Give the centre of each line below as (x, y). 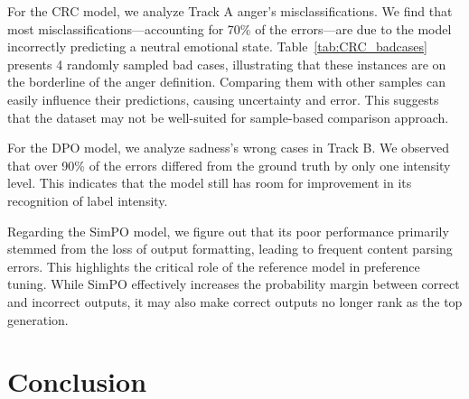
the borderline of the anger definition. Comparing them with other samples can (226, 82)
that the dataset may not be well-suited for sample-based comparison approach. (228, 117)
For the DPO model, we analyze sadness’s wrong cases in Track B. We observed (229, 148)
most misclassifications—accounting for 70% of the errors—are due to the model (230, 28)
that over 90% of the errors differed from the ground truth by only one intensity (229, 165)
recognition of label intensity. (88, 200)
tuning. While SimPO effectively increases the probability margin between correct (234, 284)
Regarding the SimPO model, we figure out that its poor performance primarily (228, 231)
